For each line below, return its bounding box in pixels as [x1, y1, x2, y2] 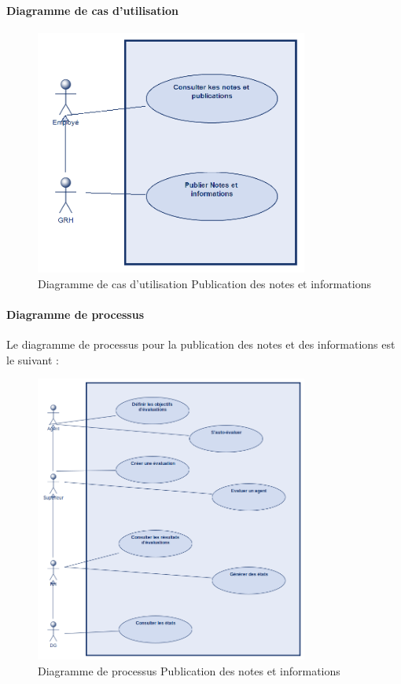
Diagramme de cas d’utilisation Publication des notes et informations [38, 275, 371, 291]
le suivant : [6, 351, 59, 368]
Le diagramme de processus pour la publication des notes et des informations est [6, 336, 395, 353]
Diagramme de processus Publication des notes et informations [38, 662, 340, 679]
